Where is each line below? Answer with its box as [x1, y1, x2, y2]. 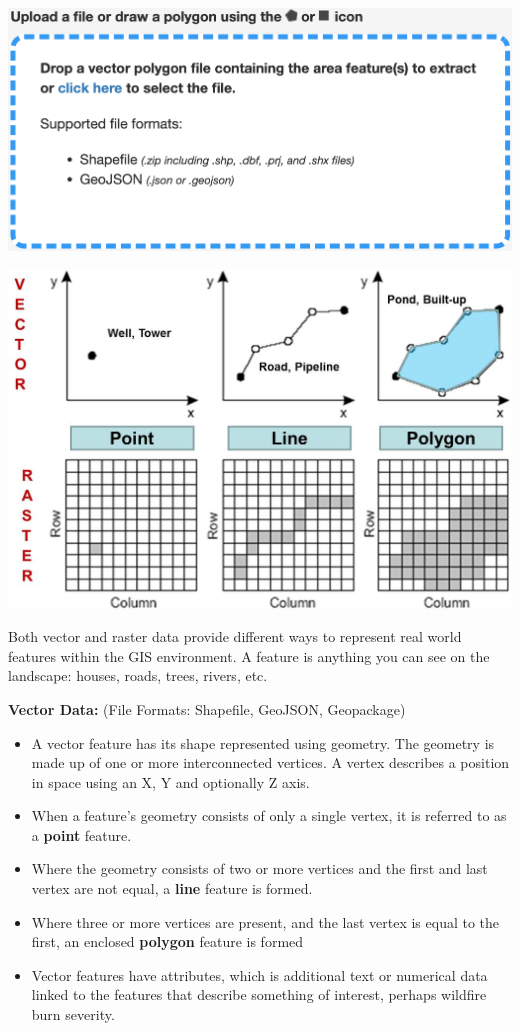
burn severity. [31, 1004, 115, 1025]
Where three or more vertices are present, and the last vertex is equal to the [31, 911, 500, 932]
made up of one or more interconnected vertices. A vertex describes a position [31, 752, 510, 773]
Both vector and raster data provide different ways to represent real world [8, 626, 462, 647]
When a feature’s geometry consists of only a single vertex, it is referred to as [31, 805, 507, 826]
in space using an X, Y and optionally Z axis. [31, 771, 310, 792]
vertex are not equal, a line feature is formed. [31, 878, 313, 899]
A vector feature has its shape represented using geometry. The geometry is [31, 732, 495, 753]
